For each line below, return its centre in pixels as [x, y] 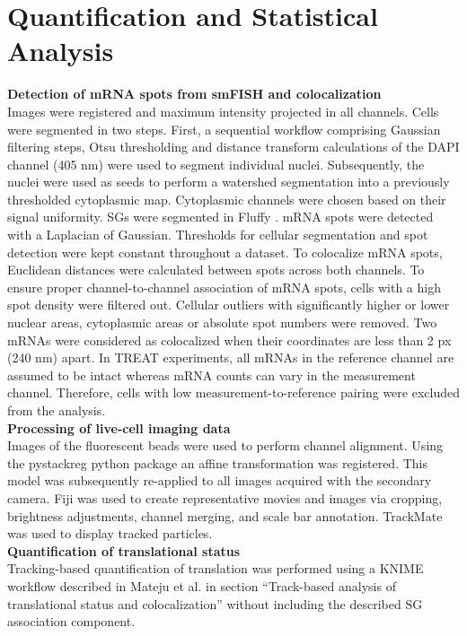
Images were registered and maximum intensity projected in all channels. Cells [223, 111]
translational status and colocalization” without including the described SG [215, 603]
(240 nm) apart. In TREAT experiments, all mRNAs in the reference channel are [231, 357]
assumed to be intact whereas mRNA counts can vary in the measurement [211, 375]
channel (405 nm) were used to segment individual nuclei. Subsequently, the [216, 164]
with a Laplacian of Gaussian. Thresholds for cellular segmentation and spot [218, 235]
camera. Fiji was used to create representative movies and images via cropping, [225, 497]
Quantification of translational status [124, 550]
